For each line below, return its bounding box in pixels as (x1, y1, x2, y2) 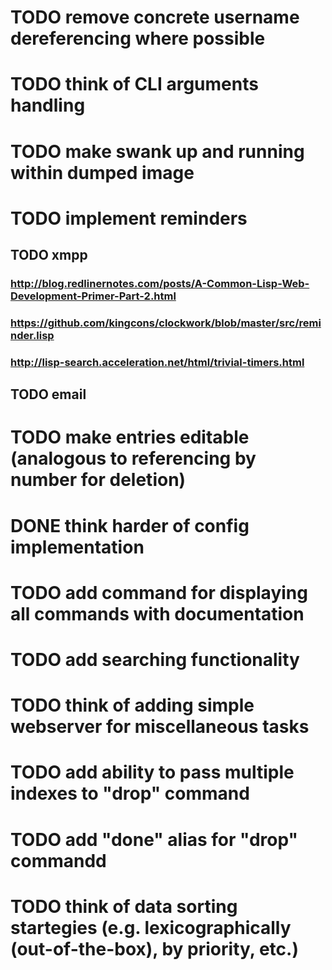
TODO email (10, 386, 87, 403)
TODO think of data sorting (10, 895, 238, 918)
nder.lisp (10, 328, 55, 342)
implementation (10, 536, 145, 558)
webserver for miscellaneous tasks (10, 716, 310, 738)
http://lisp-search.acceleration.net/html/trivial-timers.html (10, 355, 305, 369)
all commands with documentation (10, 602, 305, 625)
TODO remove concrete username (10, 6, 300, 29)
